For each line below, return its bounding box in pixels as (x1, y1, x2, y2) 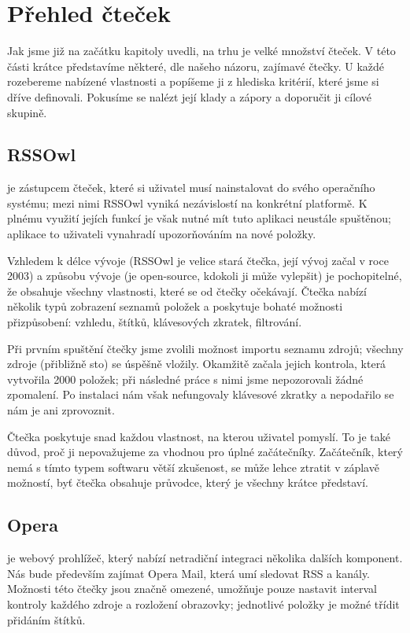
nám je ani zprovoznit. (7, 402, 115, 418)
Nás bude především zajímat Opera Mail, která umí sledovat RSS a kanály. (7, 565, 371, 581)
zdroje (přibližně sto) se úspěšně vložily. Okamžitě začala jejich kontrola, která (7, 355, 386, 372)
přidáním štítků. (7, 611, 86, 627)
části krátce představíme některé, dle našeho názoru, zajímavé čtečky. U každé (7, 57, 385, 74)
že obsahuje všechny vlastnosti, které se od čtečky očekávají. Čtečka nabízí (7, 282, 367, 299)
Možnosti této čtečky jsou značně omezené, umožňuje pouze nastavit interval (7, 580, 377, 597)
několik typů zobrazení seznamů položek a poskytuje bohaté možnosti (7, 298, 343, 315)
